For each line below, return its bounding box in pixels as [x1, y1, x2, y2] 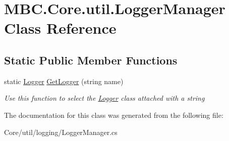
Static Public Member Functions [4, 52, 178, 67]
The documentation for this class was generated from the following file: [4, 109, 223, 120]
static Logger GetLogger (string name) [4, 76, 124, 86]
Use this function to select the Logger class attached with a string [4, 93, 205, 103]
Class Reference [4, 18, 117, 38]
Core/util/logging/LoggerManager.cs [4, 126, 118, 137]
